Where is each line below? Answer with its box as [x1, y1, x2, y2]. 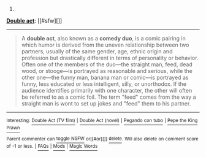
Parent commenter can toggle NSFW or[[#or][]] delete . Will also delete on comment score [6, 136, 199, 142]
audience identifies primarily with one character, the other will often [21, 87, 193, 94]
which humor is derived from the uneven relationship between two [21, 41, 189, 48]
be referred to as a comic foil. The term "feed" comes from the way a [21, 93, 196, 101]
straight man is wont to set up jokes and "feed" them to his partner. [21, 100, 191, 107]
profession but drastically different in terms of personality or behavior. [21, 55, 199, 61]
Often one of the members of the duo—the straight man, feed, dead [21, 61, 193, 68]
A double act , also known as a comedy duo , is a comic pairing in [21, 35, 186, 42]
